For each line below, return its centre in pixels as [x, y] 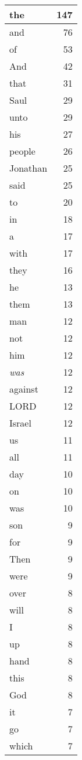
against [24, 389]
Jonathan [28, 168]
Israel [20, 423]
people [22, 151]
